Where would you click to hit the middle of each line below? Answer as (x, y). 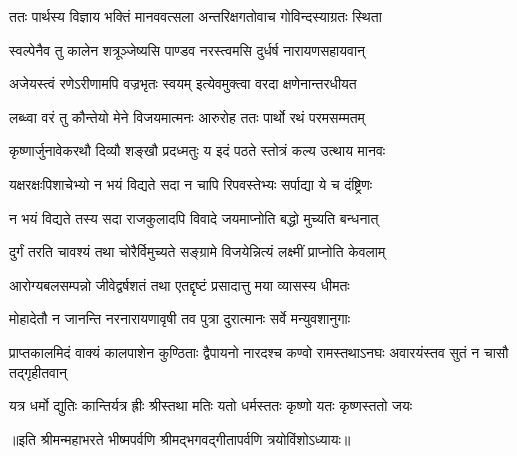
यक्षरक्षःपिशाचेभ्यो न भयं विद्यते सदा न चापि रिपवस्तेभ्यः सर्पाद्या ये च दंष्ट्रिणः (191, 183)
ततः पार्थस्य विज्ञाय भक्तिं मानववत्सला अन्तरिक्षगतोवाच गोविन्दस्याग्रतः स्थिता (195, 16)
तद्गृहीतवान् (38, 371)
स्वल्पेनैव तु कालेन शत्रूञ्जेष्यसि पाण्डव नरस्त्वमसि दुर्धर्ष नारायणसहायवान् (187, 49)
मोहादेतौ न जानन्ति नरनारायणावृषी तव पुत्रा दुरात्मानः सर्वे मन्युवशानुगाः (180, 318)
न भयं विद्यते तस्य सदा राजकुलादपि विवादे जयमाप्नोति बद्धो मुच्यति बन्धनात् (194, 217)
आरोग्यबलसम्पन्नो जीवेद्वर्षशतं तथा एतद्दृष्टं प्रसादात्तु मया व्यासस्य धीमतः (179, 284)
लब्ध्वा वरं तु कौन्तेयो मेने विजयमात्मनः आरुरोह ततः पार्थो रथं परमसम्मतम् (187, 116)
